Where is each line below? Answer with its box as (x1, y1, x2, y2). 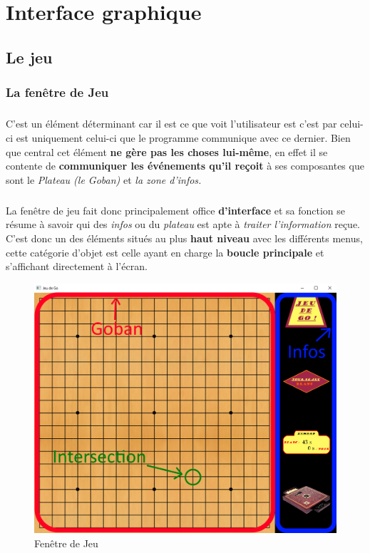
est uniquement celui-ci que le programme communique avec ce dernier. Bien (16, 130, 351, 145)
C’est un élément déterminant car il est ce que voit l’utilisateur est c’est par (6, 116, 337, 131)
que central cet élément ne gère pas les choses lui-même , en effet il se (6, 144, 328, 159)
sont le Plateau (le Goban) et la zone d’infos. (6, 172, 202, 187)
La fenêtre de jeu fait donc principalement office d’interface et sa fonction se (6, 202, 346, 217)
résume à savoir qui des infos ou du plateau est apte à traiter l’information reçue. (6, 217, 360, 232)
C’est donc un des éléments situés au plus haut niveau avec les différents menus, (6, 230, 363, 245)
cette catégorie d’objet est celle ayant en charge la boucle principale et (6, 244, 324, 259)
